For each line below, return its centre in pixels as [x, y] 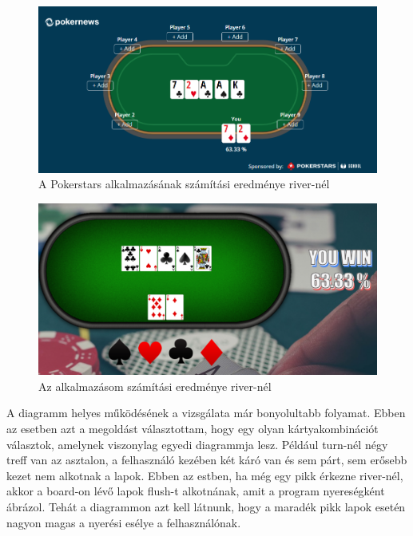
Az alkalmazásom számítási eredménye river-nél [155, 386]
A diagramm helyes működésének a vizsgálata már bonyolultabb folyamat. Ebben [206, 413]
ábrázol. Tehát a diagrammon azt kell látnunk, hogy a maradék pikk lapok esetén [206, 506]
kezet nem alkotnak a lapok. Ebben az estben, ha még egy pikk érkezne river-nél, [205, 475]
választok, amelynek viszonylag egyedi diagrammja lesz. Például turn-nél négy [197, 444]
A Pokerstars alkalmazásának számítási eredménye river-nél [184, 184]
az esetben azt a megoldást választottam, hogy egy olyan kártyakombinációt [193, 429]
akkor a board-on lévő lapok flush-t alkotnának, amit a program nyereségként [196, 491]
